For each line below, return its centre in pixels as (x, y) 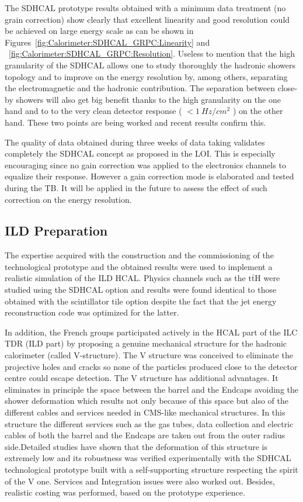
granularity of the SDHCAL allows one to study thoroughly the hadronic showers (150, 65)
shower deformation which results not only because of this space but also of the (147, 401)
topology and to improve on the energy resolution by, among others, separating (146, 76)
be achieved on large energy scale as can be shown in (99, 31)
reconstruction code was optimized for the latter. (92, 312)
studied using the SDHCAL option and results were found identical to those (141, 290)
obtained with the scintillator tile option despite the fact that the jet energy (141, 301)
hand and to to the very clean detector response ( (93, 111)
